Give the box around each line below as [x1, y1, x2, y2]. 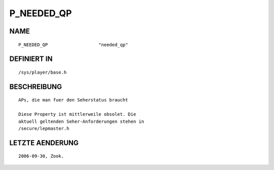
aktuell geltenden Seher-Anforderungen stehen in [18, 118, 145, 124]
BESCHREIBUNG [9, 82, 62, 91]
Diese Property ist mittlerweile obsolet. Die [18, 112, 136, 117]
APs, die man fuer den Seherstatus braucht [18, 97, 128, 103]
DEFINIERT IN [9, 55, 53, 63]
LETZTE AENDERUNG [9, 139, 79, 147]
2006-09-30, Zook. [18, 153, 64, 159]
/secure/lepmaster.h [18, 125, 70, 131]
